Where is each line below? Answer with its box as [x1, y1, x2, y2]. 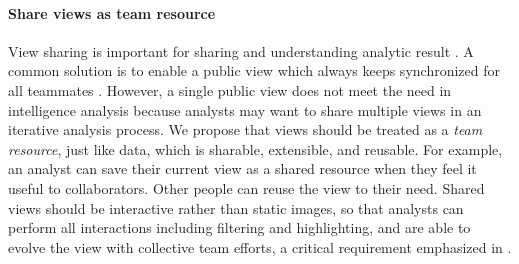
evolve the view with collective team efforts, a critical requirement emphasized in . [8, 236, 512, 257]
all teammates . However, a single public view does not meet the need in [8, 79, 452, 100]
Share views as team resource [8, 2, 216, 23]
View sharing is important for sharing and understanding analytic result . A [8, 40, 474, 61]
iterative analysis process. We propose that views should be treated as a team [8, 119, 483, 140]
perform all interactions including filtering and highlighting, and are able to [8, 217, 471, 238]
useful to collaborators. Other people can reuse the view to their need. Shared [8, 177, 485, 198]
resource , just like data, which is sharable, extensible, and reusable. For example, [8, 138, 503, 159]
